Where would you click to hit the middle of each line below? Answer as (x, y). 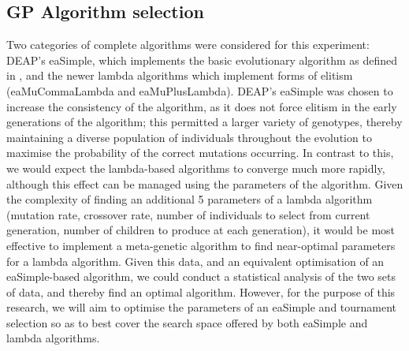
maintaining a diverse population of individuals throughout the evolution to (189, 137)
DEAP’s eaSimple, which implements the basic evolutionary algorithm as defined (202, 60)
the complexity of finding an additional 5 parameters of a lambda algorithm (190, 199)
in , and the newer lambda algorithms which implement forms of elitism (180, 75)
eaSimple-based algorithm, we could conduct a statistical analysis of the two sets (201, 276)
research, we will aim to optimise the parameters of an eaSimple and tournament (202, 307)
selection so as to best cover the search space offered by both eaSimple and (187, 322)
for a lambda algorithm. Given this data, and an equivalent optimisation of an (195, 261)
